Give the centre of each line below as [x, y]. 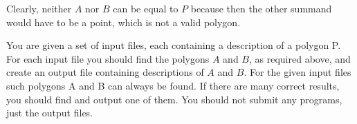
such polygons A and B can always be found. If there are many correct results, [173, 85]
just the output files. [50, 113]
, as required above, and [300, 58]
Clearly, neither [39, 8]
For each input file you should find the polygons [108, 58]
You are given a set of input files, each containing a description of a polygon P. [174, 45]
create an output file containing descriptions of [105, 72]
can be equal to [146, 8]
